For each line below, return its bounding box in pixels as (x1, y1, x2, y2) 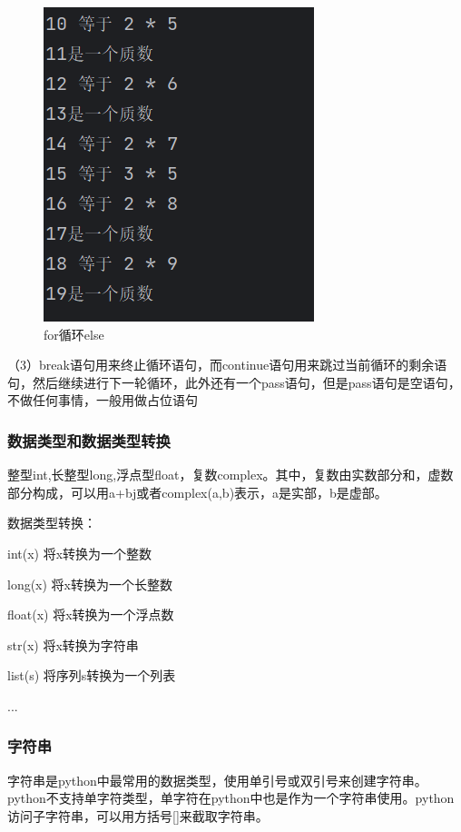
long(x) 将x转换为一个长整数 (7, 574, 173, 593)
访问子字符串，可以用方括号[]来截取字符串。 (7, 806, 269, 825)
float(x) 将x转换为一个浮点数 (7, 605, 174, 624)
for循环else (44, 324, 104, 343)
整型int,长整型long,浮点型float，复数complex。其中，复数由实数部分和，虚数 (7, 465, 454, 484)
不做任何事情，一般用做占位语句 (7, 391, 198, 410)
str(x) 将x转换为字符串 (7, 635, 139, 654)
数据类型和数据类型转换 (7, 429, 171, 451)
